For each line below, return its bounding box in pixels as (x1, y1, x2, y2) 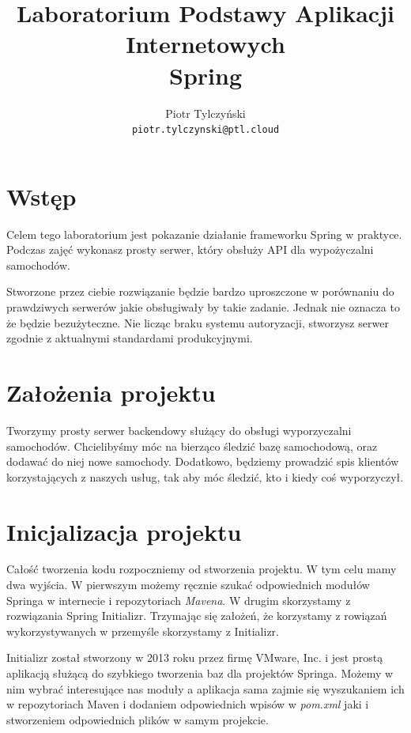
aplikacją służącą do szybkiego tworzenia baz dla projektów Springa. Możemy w (6, 665, 394, 682)
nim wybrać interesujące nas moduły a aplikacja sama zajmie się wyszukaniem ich (6, 680, 405, 697)
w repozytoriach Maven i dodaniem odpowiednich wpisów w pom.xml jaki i (6, 696, 369, 712)
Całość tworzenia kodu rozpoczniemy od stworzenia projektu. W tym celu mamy (6, 561, 397, 577)
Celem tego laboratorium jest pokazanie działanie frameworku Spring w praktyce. (6, 225, 402, 242)
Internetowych (126, 28, 285, 60)
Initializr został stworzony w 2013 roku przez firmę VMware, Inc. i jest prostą (6, 649, 383, 666)
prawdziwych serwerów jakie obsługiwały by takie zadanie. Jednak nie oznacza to (6, 299, 400, 315)
